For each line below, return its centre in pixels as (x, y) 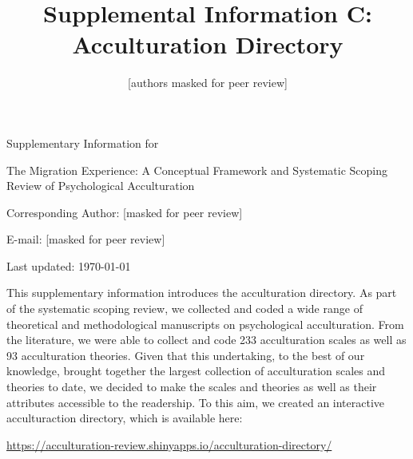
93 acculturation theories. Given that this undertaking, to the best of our (186, 355)
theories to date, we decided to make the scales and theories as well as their (192, 387)
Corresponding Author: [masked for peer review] (125, 212)
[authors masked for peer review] (208, 83)
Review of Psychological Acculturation (101, 186)
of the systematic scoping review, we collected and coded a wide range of (185, 309)
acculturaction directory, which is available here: (125, 418)
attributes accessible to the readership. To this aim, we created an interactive (196, 402)
